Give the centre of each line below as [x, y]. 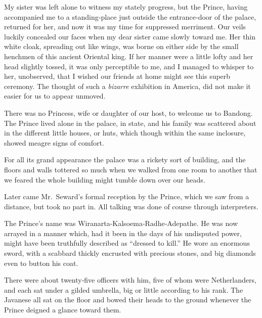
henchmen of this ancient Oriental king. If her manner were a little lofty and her [129, 56]
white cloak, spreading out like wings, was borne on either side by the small [121, 46]
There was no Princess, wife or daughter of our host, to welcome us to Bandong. [128, 112]
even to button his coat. [41, 263]
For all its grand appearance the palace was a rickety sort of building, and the [125, 160]
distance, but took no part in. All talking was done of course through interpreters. [131, 206]
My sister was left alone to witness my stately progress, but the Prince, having [126, 7]
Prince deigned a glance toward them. [63, 310]
